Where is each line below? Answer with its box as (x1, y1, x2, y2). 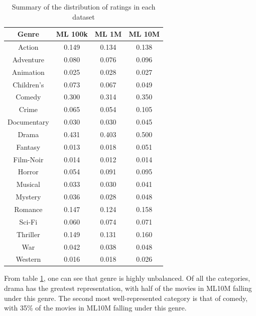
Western (16, 254, 41, 264)
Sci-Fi (19, 216, 38, 227)
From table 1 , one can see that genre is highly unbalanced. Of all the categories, (4, 273, 250, 283)
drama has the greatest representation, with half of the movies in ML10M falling (4, 283, 252, 293)
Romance (14, 204, 43, 214)
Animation (12, 66, 45, 77)
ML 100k (56, 29, 88, 39)
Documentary (8, 117, 49, 127)
